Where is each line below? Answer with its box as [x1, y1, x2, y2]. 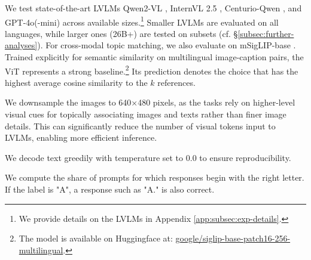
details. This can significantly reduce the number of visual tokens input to [5, 119, 276, 132]
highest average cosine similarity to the [5, 76, 148, 88]
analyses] [5, 39, 38, 51]
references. [157, 76, 196, 88]
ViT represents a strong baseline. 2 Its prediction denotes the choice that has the [5, 63, 298, 77]
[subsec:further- [237, 27, 294, 39]
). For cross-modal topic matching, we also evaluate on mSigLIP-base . [37, 39, 296, 51]
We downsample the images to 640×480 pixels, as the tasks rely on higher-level [5, 96, 295, 109]
